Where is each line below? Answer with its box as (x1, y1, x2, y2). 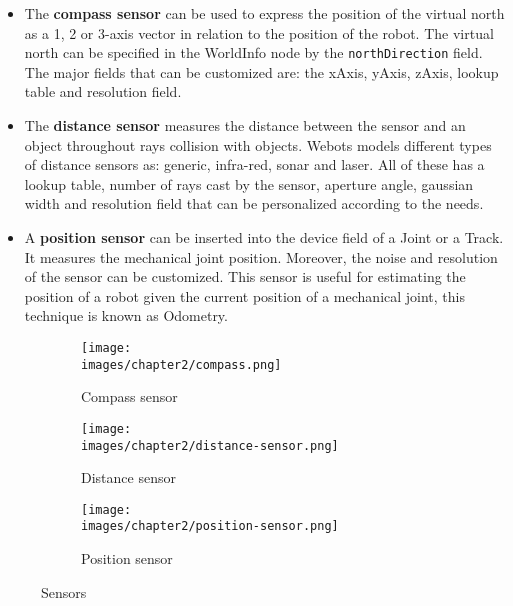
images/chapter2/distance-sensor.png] (81, 438, 339, 453)
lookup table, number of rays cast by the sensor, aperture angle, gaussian (24, 173, 474, 194)
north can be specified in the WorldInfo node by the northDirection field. (24, 42, 483, 63)
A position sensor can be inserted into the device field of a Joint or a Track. (24, 227, 504, 247)
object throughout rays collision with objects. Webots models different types (24, 134, 492, 155)
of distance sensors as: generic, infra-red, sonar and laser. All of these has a (24, 154, 485, 175)
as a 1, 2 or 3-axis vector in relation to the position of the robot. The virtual (24, 22, 494, 43)
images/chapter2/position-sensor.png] (81, 519, 339, 534)
